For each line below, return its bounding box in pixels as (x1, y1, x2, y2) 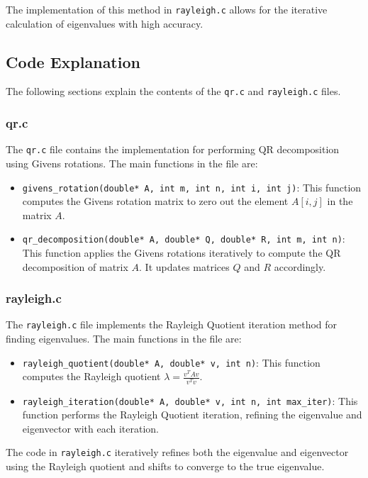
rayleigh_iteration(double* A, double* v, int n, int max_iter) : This (22, 393, 358, 408)
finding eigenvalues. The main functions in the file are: (6, 331, 242, 346)
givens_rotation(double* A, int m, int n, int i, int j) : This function (22, 179, 362, 194)
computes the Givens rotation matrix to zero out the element (22, 194, 289, 209)
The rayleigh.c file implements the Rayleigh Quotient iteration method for (6, 317, 338, 332)
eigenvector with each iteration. (22, 421, 159, 435)
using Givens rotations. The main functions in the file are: (6, 155, 258, 170)
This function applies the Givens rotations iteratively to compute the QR (22, 245, 341, 260)
